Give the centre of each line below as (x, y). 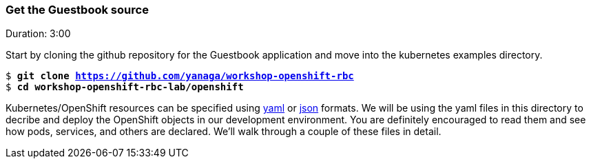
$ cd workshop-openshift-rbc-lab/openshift (125, 87)
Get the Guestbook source (77, 10)
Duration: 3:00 (38, 34)
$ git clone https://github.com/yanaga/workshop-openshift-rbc (180, 76)
